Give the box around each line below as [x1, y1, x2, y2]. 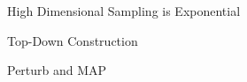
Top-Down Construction [7, 31, 138, 49]
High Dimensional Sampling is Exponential [7, 2, 241, 19]
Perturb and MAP [7, 61, 107, 79]
